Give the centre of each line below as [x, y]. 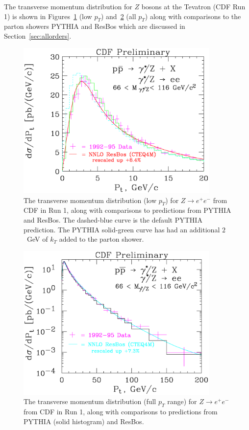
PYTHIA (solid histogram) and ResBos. [84, 421]
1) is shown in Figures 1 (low [48, 16]
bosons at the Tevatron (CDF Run [193, 6]
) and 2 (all [118, 16]
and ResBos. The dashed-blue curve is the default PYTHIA [113, 220]
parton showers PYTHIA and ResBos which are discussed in [95, 26]
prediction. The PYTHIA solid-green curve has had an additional [122, 229]
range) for [182, 401]
